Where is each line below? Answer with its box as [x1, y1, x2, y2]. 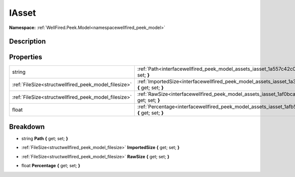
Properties [9, 53, 42, 61]
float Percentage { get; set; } [21, 163, 81, 169]
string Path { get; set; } [21, 135, 68, 141]
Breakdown [9, 122, 45, 131]
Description [9, 37, 46, 46]
